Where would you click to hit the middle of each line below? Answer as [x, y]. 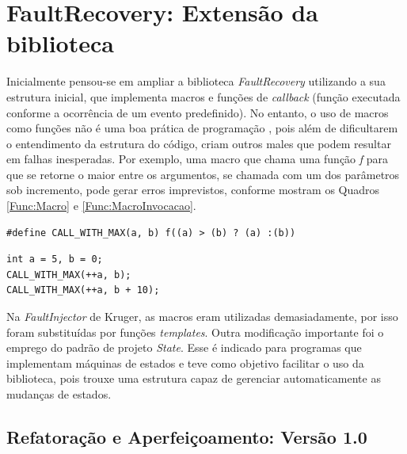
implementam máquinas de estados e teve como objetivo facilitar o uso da [185, 362]
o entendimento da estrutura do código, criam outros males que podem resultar [199, 143]
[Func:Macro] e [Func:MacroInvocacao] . [101, 206]
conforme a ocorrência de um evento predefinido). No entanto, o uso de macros [198, 112]
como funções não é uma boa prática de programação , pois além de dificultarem [202, 128]
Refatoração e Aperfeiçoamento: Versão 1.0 [187, 436]
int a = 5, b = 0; [55, 259]
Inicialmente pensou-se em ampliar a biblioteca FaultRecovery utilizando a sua [196, 81]
